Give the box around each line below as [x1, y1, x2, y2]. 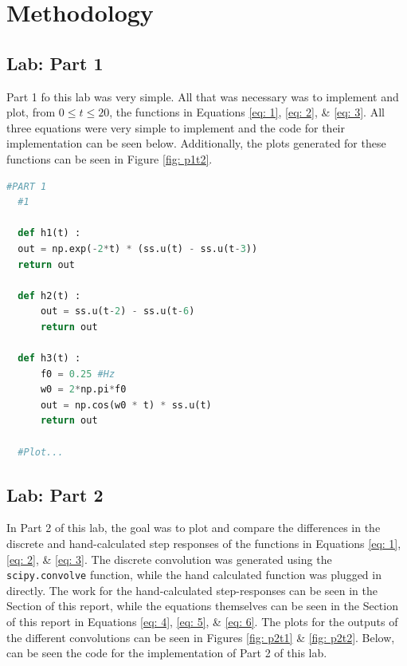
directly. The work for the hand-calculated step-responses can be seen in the [6, 581, 378, 598]
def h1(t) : [18, 227, 81, 239]
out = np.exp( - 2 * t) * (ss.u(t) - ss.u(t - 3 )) [18, 242, 258, 254]
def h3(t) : [18, 353, 81, 365]
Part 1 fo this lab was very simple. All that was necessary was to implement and [6, 88, 399, 104]
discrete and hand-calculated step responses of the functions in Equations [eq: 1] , [6, 535, 401, 552]
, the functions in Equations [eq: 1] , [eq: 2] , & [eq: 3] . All [109, 104, 385, 120]
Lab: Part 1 [6, 50, 104, 75]
